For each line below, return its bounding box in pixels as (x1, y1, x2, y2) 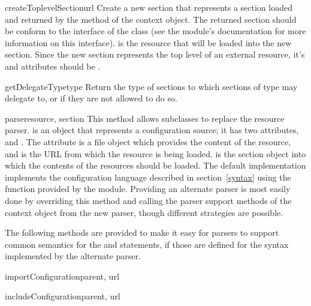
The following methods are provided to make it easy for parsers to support (5, 226, 279, 239)
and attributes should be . (5, 59, 101, 72)
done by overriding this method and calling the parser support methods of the (5, 194, 292, 206)
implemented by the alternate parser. (5, 250, 141, 262)
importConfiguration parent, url (5, 269, 119, 282)
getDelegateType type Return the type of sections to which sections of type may (5, 80, 298, 92)
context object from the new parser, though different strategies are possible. (5, 206, 283, 218)
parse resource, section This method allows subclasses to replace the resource (5, 112, 285, 124)
